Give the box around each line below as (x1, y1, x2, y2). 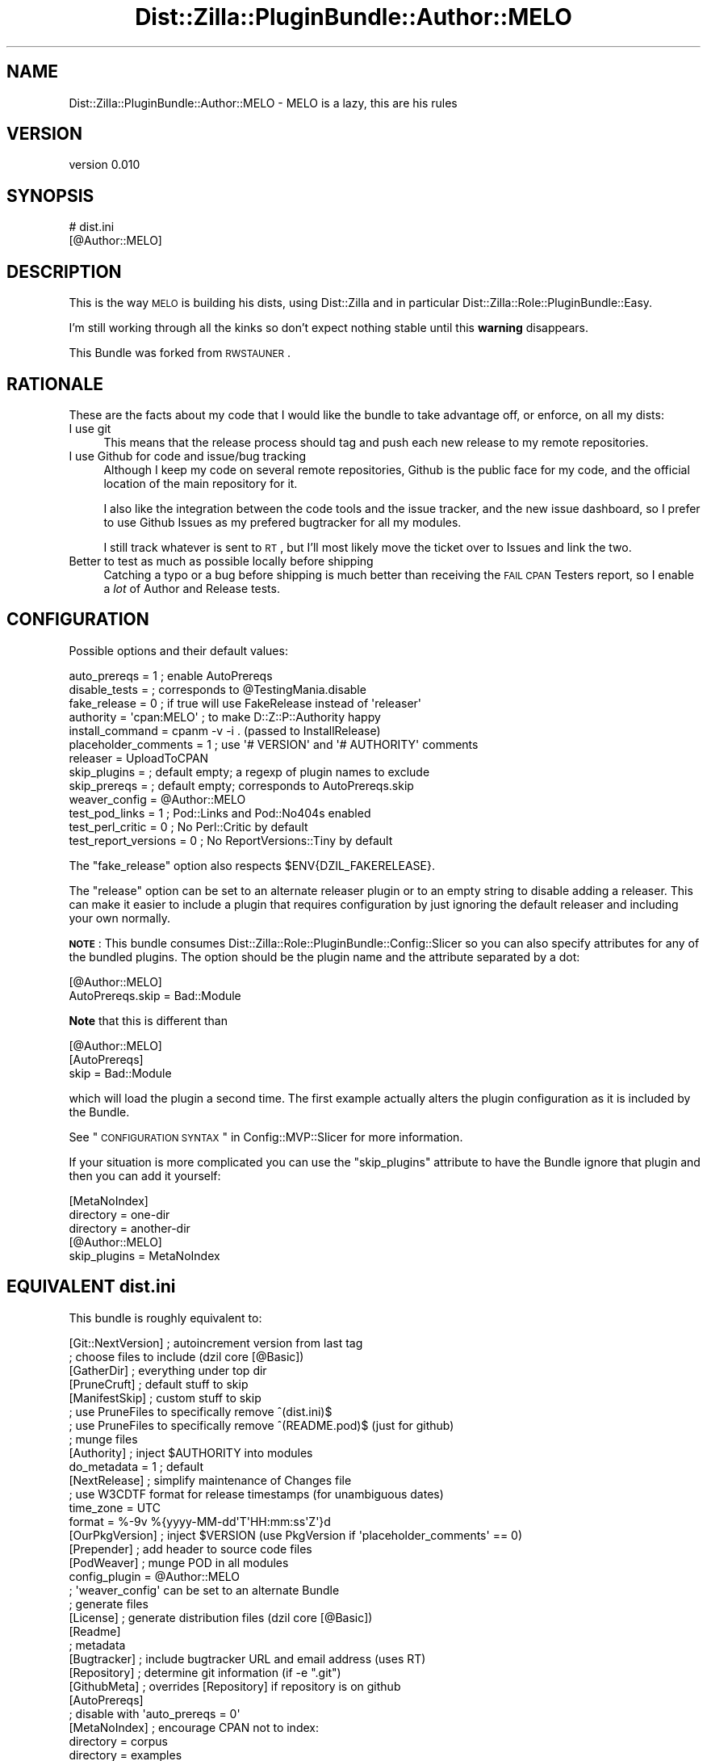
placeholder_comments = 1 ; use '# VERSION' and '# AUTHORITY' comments (69, 737, 479, 751)
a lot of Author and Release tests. (103, 581, 280, 595)
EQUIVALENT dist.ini (6, 1276, 176, 1297)
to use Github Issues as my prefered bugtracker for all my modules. (103, 515, 462, 529)
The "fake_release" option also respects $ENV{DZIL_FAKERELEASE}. (69, 858, 436, 872)
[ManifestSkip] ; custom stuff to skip (69, 1390, 261, 1405)
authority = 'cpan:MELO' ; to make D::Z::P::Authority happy (69, 709, 381, 724)
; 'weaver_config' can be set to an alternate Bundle (69, 1582, 340, 1597)
